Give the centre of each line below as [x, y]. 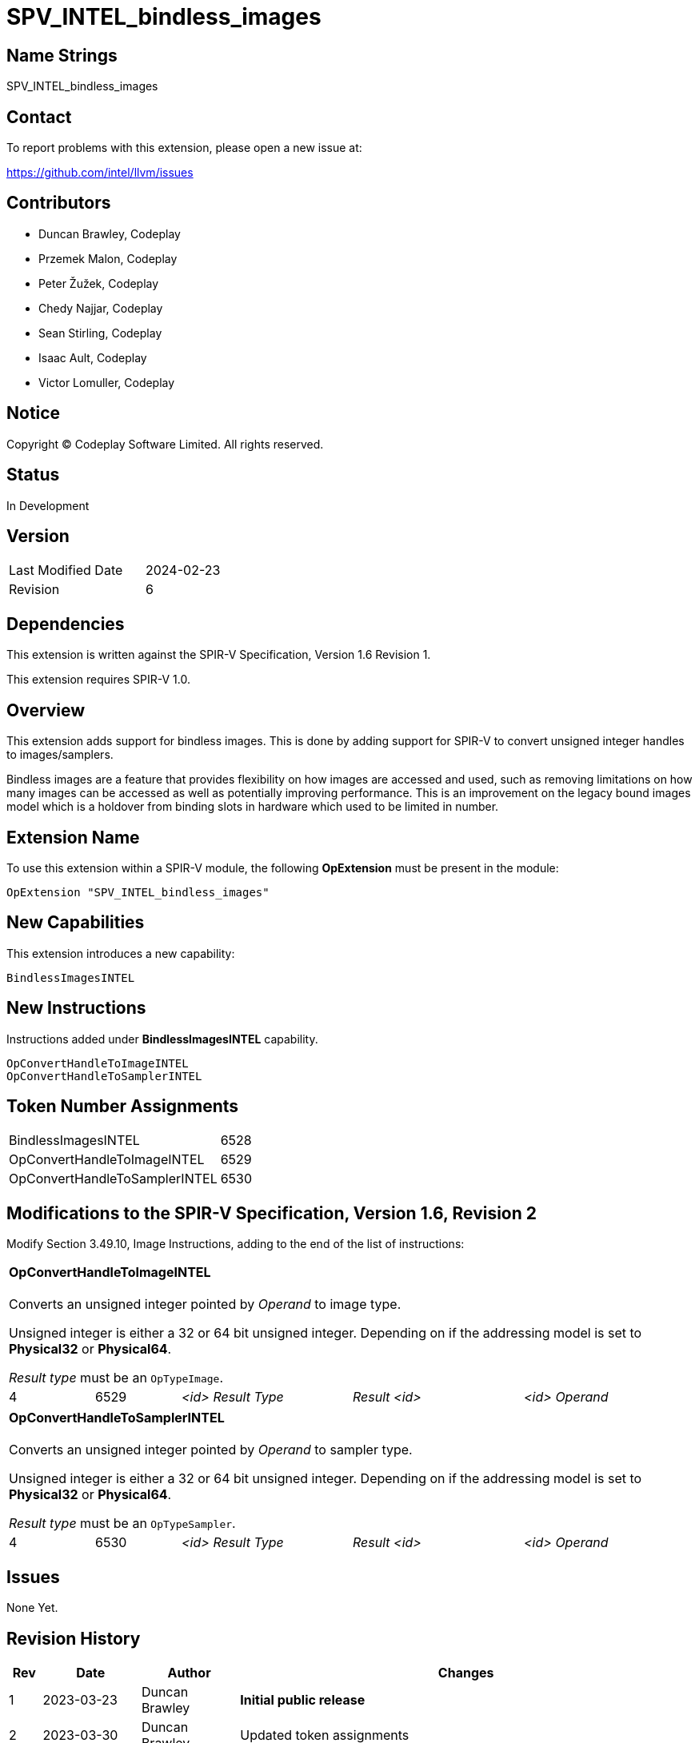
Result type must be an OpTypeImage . [116, 1378]
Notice [34, 413]
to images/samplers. [60, 755]
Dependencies [66, 624]
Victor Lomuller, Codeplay [107, 382]
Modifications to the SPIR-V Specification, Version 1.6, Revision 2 [272, 1213]
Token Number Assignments [123, 1107]
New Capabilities [76, 923]
